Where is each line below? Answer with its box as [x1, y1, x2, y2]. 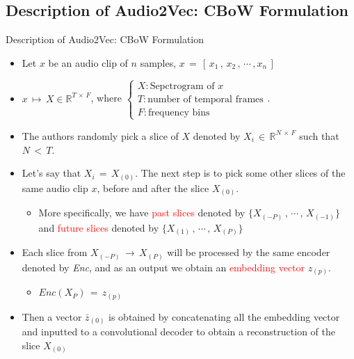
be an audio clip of [48, 55, 128, 70]
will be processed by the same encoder [167, 245, 330, 260]
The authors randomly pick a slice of [22, 128, 179, 143]
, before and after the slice [97, 180, 209, 195]
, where [90, 90, 122, 105]
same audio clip [22, 180, 88, 195]
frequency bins [148, 107, 210, 118]
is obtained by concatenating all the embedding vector [108, 309, 340, 324]
